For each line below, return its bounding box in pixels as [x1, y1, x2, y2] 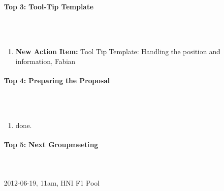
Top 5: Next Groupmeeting [4, 139, 98, 150]
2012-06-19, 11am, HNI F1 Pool [4, 177, 100, 188]
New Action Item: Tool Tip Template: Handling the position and [15, 46, 221, 56]
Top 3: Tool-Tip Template [4, 1, 94, 11]
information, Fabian [15, 56, 76, 66]
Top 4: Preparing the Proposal [4, 75, 110, 85]
